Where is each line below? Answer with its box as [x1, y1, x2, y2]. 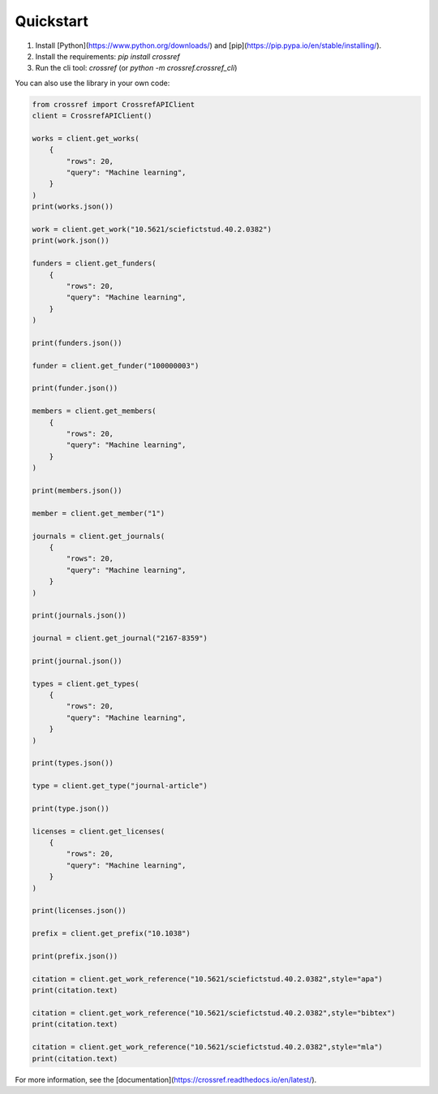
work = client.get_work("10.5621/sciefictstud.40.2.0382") [32, 225, 272, 234]
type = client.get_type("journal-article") [32, 782, 208, 790]
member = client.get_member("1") [32, 508, 165, 518]
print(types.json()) [32, 759, 114, 768]
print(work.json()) [32, 236, 109, 245]
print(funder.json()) [32, 384, 118, 393]
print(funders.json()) [32, 338, 122, 347]
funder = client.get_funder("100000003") [32, 361, 200, 370]
